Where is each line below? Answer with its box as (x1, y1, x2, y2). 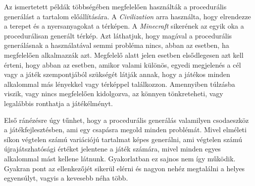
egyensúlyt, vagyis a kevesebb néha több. (4, 173, 128, 183)
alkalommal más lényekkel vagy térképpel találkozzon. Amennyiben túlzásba (4, 78, 235, 89)
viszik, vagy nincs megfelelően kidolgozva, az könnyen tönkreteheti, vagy (4, 88, 223, 99)
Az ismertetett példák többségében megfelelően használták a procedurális (4, 1, 227, 11)
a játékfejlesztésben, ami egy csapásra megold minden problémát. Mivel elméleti (4, 124, 247, 135)
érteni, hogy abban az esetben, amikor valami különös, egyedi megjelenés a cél (4, 59, 241, 70)
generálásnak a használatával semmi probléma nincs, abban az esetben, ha (4, 40, 229, 50)
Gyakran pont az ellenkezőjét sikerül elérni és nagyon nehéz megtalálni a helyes (4, 163, 245, 173)
